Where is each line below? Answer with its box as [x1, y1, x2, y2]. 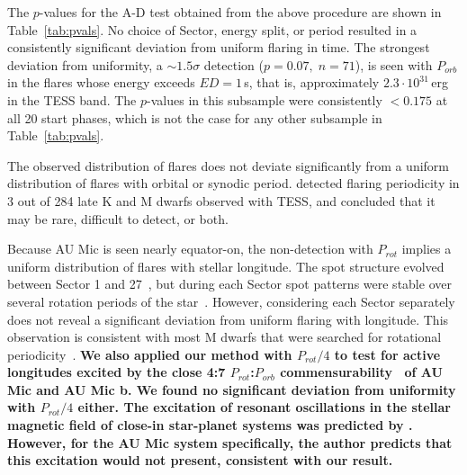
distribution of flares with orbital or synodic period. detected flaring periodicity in [7, 174, 460, 193]
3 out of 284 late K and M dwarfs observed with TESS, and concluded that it [7, 191, 436, 210]
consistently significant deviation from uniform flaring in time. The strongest [7, 38, 430, 57]
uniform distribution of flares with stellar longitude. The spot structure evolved [7, 256, 445, 275]
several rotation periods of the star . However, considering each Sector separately [7, 291, 455, 310]
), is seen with [355, 55, 433, 74]
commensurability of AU [280, 363, 443, 381]
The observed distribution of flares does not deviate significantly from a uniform [7, 156, 450, 175]
